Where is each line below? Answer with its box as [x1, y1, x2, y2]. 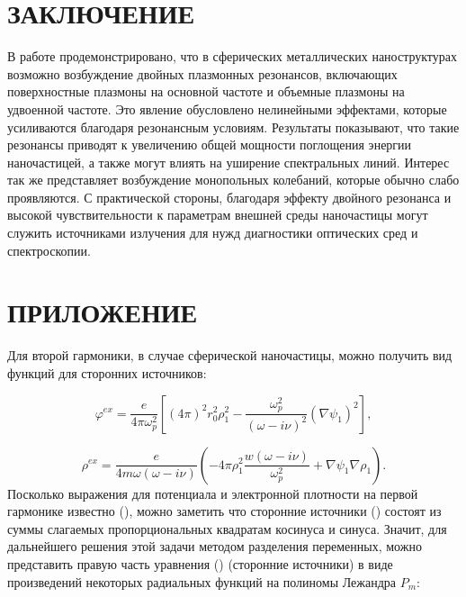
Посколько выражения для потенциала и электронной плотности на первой [7, 484, 418, 502]
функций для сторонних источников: [7, 363, 207, 382]
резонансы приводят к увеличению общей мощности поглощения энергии [7, 135, 412, 154]
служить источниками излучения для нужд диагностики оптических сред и [7, 223, 418, 242]
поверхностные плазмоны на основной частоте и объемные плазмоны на [7, 82, 405, 101]
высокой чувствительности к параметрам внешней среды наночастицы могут [7, 205, 428, 224]
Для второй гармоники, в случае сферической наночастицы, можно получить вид [7, 346, 453, 365]
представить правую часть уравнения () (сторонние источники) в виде [7, 554, 393, 573]
